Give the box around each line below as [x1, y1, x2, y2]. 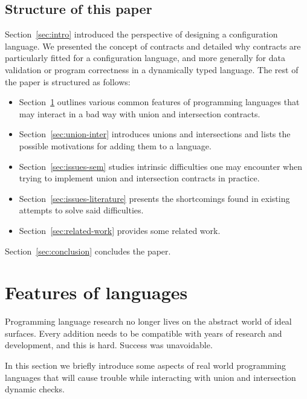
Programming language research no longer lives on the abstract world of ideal [5, 315, 292, 328]
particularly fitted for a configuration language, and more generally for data [5, 51, 285, 64]
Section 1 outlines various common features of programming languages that [19, 96, 300, 108]
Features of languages [5, 280, 188, 305]
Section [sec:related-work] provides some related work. [19, 224, 221, 236]
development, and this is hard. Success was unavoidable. [5, 339, 213, 351]
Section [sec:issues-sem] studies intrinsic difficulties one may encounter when [19, 160, 302, 172]
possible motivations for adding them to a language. [19, 139, 212, 152]
